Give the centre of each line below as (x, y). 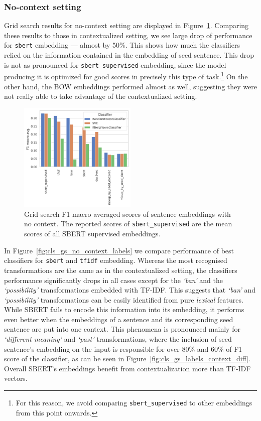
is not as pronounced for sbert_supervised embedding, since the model (115, 64)
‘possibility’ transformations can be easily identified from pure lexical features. (124, 299)
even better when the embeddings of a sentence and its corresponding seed (119, 319)
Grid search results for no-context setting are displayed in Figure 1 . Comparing (126, 25)
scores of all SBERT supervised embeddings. (92, 234)
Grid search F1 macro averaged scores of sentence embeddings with (127, 214)
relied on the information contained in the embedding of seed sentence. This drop (129, 55)
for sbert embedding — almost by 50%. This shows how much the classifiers (122, 45)
